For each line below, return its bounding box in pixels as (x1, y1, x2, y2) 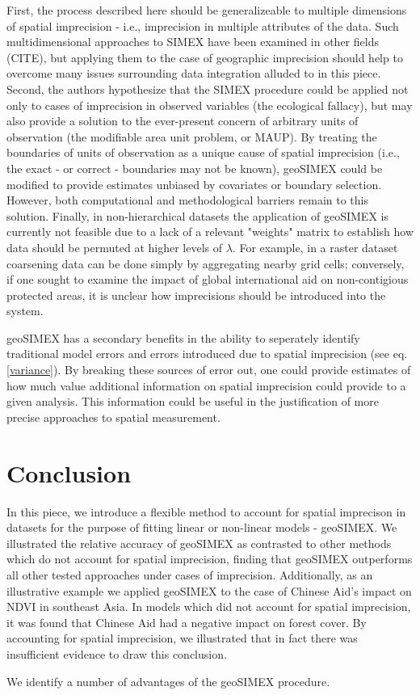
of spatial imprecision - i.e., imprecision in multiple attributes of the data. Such (6, 17, 399, 34)
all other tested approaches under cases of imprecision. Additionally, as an (6, 566, 373, 583)
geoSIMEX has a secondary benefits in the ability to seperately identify (6, 329, 360, 346)
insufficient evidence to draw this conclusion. (6, 645, 227, 662)
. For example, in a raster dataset (232, 238, 398, 255)
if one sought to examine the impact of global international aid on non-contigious (6, 271, 409, 288)
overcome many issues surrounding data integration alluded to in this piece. (6, 65, 381, 82)
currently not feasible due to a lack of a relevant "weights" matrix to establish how (6, 223, 414, 240)
